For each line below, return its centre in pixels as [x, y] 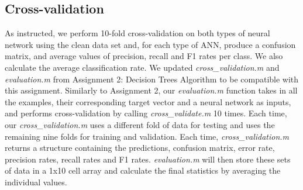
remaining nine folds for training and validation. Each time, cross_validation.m [147, 136]
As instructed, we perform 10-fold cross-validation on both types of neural [137, 33]
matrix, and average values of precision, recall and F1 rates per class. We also [144, 56]
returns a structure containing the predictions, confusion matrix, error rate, [140, 148]
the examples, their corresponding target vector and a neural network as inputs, [148, 101]
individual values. [36, 182]
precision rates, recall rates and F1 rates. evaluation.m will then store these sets [148, 159]
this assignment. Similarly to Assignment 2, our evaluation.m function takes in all [151, 90]
